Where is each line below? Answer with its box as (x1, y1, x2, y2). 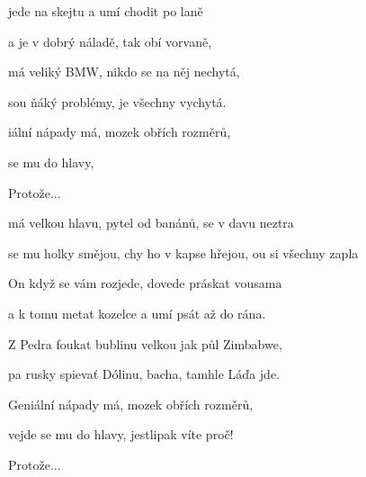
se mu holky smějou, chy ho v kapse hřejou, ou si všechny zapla (8, 243, 359, 262)
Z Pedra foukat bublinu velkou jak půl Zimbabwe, (8, 334, 282, 353)
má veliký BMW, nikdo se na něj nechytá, (8, 62, 240, 81)
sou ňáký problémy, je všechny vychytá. (8, 92, 227, 111)
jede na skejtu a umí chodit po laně (8, 2, 203, 20)
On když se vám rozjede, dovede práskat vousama (8, 274, 282, 292)
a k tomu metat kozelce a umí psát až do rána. (8, 303, 266, 322)
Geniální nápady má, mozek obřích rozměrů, (8, 394, 254, 413)
